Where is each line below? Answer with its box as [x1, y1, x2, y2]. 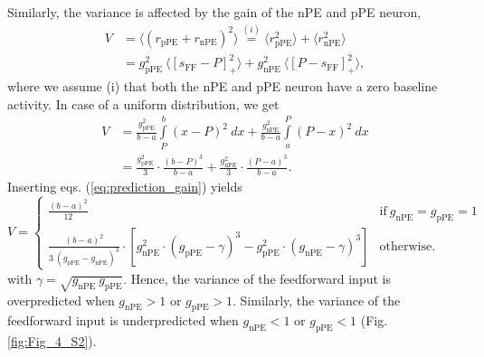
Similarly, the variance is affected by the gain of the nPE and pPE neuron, [7, 3, 422, 21]
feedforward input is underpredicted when [7, 311, 239, 330]
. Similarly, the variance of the [233, 290, 401, 309]
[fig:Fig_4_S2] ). [7, 332, 97, 351]
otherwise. [379, 240, 436, 253]
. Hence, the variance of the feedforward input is [123, 268, 391, 287]
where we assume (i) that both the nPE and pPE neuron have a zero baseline [7, 77, 438, 96]
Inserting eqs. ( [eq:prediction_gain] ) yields [7, 177, 242, 196]
